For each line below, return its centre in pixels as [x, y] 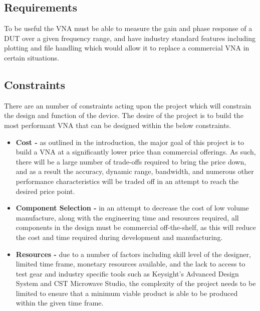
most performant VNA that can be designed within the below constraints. [118, 125]
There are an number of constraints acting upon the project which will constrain [128, 105]
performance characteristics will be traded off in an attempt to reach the [127, 181]
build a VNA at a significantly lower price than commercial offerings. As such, [136, 152]
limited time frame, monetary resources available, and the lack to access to [131, 264]
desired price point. [45, 191]
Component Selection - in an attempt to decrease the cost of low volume [132, 208]
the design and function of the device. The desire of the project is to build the [124, 115]
